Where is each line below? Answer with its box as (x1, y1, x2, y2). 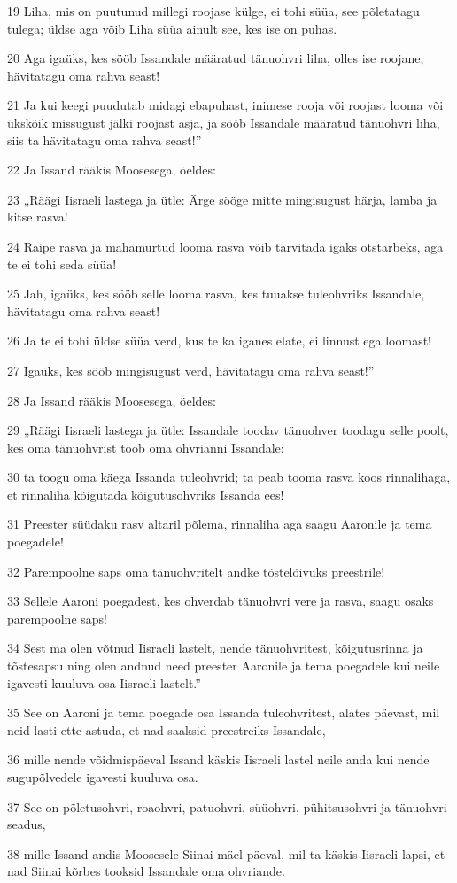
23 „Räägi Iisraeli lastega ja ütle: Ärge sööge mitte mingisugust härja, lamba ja (7, 190, 438, 208)
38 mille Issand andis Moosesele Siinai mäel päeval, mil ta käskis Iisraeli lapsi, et (7, 844, 445, 863)
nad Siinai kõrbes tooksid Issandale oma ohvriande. (7, 862, 285, 880)
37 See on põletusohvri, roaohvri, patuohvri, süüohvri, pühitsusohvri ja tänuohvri (7, 797, 447, 816)
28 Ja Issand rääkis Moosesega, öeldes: (7, 391, 216, 409)
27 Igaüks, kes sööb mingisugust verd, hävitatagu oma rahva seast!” (7, 360, 375, 379)
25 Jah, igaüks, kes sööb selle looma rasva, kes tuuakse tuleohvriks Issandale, (7, 284, 425, 303)
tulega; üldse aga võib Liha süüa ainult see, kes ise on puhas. (7, 19, 337, 37)
